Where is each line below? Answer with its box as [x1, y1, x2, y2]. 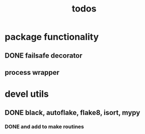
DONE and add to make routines [5, 123, 84, 130]
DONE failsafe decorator [5, 51, 83, 60]
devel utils [5, 88, 49, 100]
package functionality [5, 31, 99, 43]
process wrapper [5, 68, 60, 77]
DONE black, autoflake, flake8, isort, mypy [5, 108, 140, 117]
